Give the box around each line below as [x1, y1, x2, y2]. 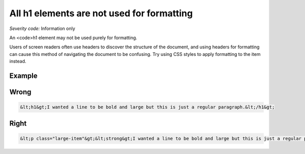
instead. [9, 58, 26, 65]
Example [9, 71, 38, 80]
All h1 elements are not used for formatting [9, 8, 193, 19]
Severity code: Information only [9, 25, 76, 32]
